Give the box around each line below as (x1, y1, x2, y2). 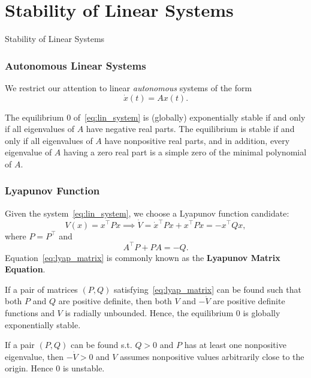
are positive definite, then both (58, 295, 172, 307)
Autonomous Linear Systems (5, 58, 146, 73)
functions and (5, 307, 55, 319)
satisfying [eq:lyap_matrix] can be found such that (113, 283, 301, 295)
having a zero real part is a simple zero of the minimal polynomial (63, 146, 307, 158)
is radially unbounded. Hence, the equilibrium (65, 307, 234, 319)
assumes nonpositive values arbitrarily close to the (120, 350, 304, 362)
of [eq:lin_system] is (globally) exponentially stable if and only (73, 110, 306, 123)
